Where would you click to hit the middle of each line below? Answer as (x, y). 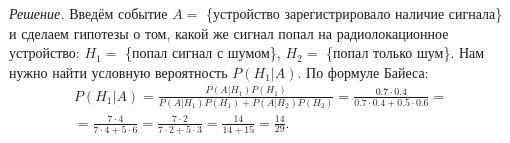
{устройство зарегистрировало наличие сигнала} (354, 13)
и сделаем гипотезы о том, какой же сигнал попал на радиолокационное (229, 32)
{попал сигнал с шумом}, (203, 52)
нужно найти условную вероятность (118, 71)
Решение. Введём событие (88, 13)
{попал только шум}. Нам (405, 52)
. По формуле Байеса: (363, 71)
